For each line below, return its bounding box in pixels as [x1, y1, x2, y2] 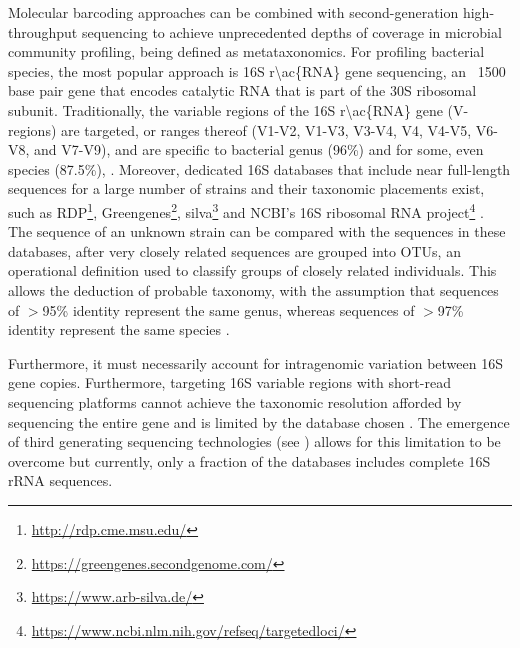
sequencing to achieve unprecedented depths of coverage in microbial [81, 21, 502, 42]
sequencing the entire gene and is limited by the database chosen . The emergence [8, 411, 510, 432]
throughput [8, 21, 78, 42]
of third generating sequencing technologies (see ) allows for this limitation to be [8, 431, 501, 452]
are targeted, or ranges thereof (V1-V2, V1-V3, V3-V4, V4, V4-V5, [61, 119, 472, 140]
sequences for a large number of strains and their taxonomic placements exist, [8, 178, 485, 199]
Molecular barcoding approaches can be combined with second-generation [8, 2, 459, 22]
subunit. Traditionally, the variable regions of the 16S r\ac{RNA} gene [8, 99, 443, 120]
